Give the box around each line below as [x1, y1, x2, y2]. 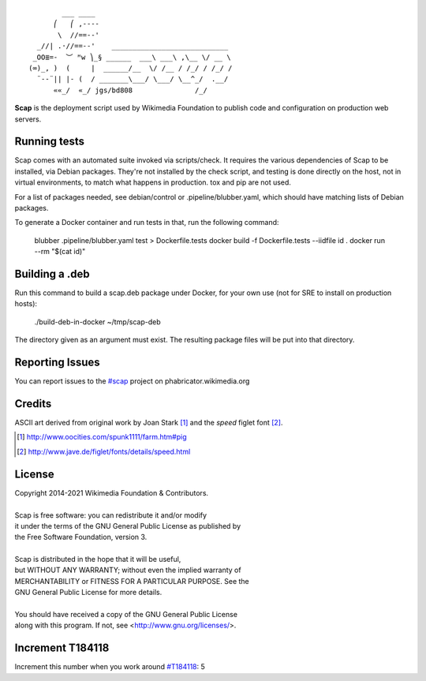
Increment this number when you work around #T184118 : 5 [14, 662, 205, 672]
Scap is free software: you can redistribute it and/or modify [14, 510, 207, 520]
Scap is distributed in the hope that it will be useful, [14, 555, 181, 564]
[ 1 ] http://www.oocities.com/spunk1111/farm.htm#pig [17, 432, 187, 442]
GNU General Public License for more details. [14, 588, 163, 597]
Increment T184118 [14, 642, 110, 655]
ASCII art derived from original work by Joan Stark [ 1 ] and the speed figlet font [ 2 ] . [14, 418, 283, 428]
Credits [14, 397, 52, 410]
